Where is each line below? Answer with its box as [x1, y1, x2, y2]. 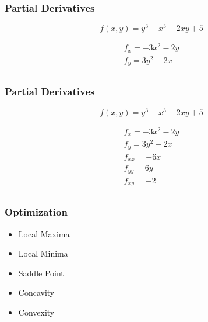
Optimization [5, 205, 68, 219]
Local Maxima [18, 227, 70, 240]
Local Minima [18, 247, 68, 259]
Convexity [18, 306, 55, 318]
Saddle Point [18, 266, 64, 279]
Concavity [18, 286, 55, 299]
